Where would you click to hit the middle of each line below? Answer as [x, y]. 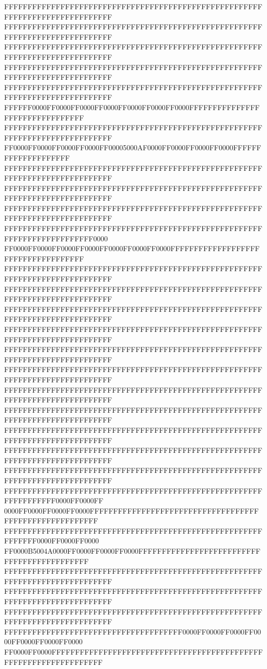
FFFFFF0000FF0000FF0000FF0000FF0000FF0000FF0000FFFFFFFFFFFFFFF [132, 107]
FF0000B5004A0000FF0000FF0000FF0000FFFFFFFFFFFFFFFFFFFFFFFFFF [132, 551]
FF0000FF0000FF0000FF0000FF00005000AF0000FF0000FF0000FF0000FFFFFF [133, 147]
